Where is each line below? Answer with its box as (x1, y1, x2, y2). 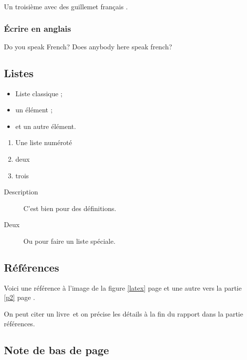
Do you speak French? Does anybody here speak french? (4, 41, 172, 51)
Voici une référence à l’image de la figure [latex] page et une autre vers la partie (4, 282, 242, 293)
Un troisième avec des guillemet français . (4, 1, 128, 11)
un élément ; (15, 105, 53, 115)
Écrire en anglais (4, 22, 71, 34)
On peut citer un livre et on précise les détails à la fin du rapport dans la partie (4, 308, 243, 318)
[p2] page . (4, 292, 35, 302)
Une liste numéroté (15, 137, 72, 148)
